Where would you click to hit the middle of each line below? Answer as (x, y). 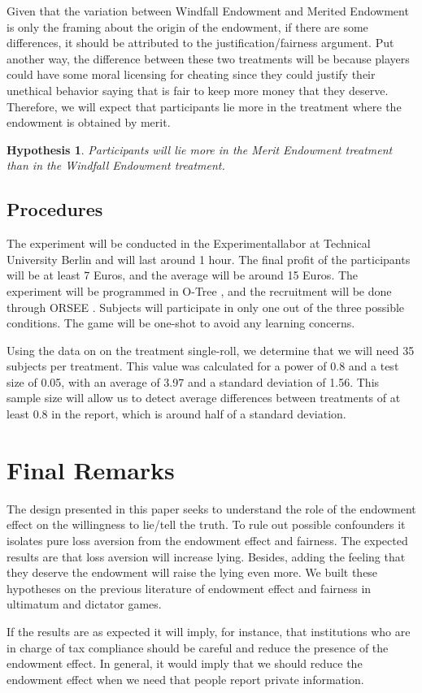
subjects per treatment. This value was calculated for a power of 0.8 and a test (203, 366)
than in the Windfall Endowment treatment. (116, 165)
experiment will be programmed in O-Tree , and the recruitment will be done (199, 290)
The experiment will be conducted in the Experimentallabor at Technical (189, 243)
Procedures (55, 209)
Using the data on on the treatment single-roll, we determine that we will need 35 (211, 350)
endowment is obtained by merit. (89, 122)
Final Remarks (91, 469)
